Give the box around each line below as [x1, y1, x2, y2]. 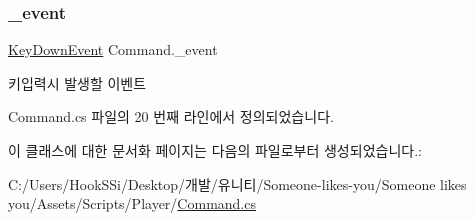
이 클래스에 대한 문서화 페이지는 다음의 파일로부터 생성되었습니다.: [8, 140, 422, 160]
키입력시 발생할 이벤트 [8, 72, 147, 93]
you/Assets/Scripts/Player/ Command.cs [8, 193, 256, 214]
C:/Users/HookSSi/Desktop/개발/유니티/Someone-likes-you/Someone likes [8, 173, 467, 194]
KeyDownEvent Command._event [8, 39, 218, 60]
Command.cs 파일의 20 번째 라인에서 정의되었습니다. [8, 106, 334, 127]
